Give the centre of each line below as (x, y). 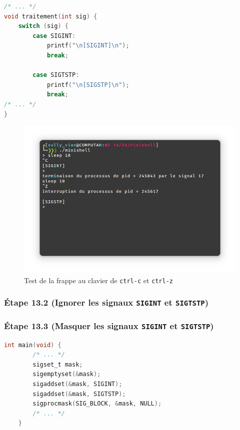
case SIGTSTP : (56, 75)
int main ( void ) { (33, 345)
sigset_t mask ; (58, 364)
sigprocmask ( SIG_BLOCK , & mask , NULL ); (97, 404)
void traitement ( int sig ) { (51, 16)
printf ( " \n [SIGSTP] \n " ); (88, 85)
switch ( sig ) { (43, 26)
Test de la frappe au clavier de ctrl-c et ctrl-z (98, 280)
